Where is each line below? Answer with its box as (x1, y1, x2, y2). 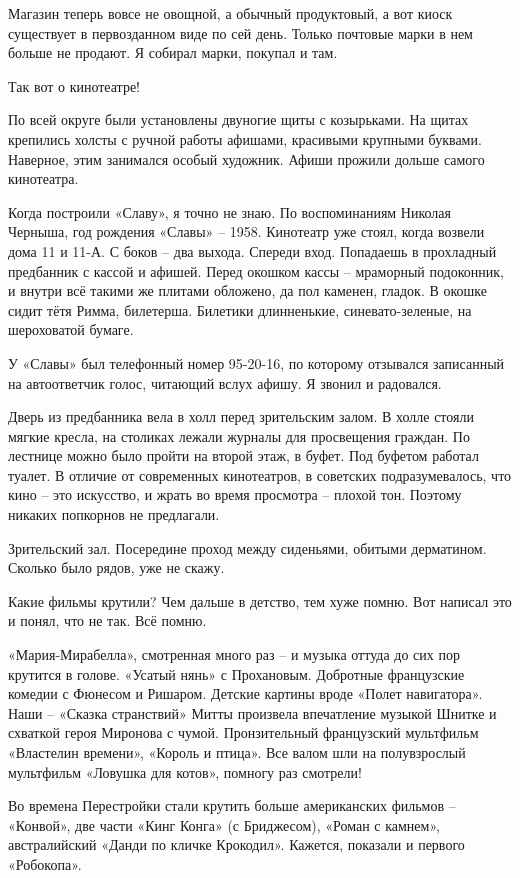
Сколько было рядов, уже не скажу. (8, 557, 225, 578)
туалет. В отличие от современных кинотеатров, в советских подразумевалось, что (8, 464, 512, 485)
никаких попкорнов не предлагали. (8, 504, 220, 525)
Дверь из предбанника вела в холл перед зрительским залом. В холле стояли (8, 406, 474, 427)
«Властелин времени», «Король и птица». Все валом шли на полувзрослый (8, 742, 466, 762)
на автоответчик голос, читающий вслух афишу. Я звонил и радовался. (8, 372, 442, 393)
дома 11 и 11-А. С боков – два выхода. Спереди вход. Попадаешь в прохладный (8, 240, 497, 261)
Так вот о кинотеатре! (8, 75, 141, 96)
